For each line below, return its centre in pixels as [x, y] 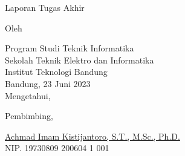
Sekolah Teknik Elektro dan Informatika [80, 60]
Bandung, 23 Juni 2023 [48, 83]
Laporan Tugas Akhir [45, 7]
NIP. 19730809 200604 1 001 [57, 148]
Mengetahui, [28, 95]
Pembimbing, [29, 116]
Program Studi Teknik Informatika [70, 48]
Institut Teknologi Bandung [56, 72]
